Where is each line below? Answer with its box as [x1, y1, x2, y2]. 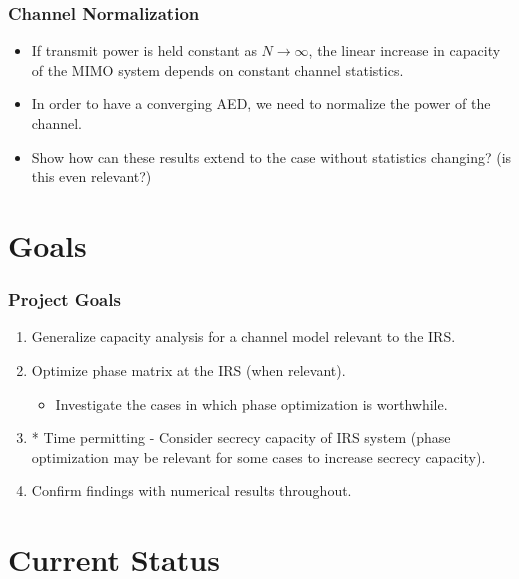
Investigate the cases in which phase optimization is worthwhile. [55, 393, 448, 414]
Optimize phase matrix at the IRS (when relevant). [31, 359, 346, 380]
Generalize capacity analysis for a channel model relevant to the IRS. [31, 326, 456, 347]
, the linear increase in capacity [308, 40, 501, 61]
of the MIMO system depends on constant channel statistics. [31, 59, 404, 80]
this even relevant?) [31, 166, 152, 187]
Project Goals [8, 287, 121, 312]
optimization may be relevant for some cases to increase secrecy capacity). [31, 446, 486, 467]
